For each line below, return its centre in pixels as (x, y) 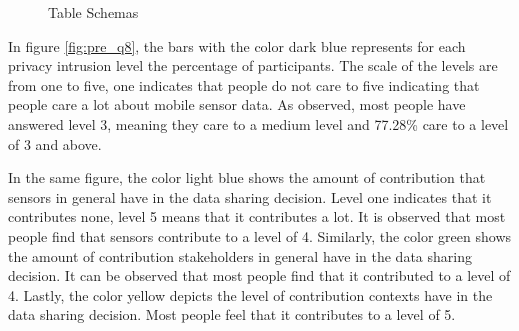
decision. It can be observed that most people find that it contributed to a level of (259, 275)
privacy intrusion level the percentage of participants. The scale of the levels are (253, 65)
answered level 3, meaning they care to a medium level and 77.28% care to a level (258, 123)
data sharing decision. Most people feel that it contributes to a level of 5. (232, 314)
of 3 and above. (55, 143)
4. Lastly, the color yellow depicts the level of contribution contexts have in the (250, 294)
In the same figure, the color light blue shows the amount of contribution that (247, 177)
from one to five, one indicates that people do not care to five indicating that (244, 84)
